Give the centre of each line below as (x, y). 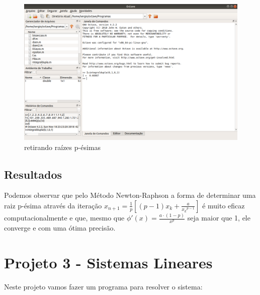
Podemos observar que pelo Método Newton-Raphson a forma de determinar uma (130, 195)
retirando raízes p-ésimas (62, 147)
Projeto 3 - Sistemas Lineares (108, 262)
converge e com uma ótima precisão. (60, 228)
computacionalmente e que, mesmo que (64, 218)
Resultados (33, 174)
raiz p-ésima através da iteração (53, 205)
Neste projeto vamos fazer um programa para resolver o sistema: (103, 286)
